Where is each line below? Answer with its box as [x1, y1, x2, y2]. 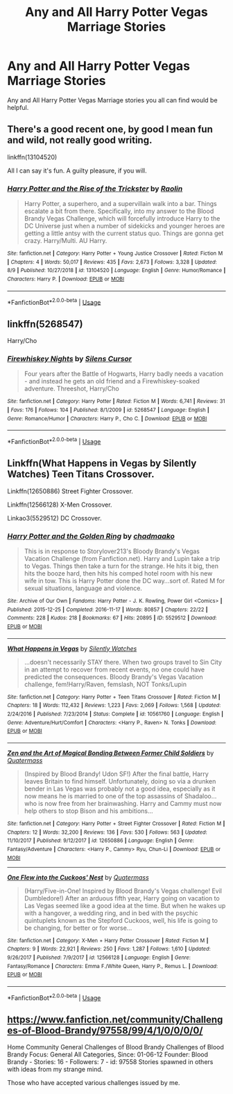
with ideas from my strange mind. [7, 1065, 103, 1074]
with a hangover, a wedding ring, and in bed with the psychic [24, 909, 198, 917]
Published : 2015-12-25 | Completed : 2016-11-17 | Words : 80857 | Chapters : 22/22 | [7, 606, 208, 613]
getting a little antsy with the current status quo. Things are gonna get [24, 229, 224, 237]
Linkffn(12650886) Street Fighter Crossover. [7, 486, 134, 495]
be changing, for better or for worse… [24, 923, 132, 932]
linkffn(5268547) [7, 318, 83, 330]
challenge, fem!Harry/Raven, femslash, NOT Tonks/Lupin [24, 680, 187, 688]
